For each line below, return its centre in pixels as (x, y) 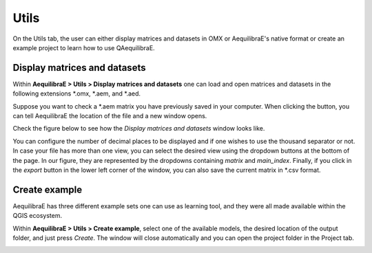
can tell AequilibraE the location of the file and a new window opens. (110, 116)
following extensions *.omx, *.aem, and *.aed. (77, 93)
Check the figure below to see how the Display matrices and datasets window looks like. (139, 129)
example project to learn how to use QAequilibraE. (84, 47)
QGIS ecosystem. (37, 216)
